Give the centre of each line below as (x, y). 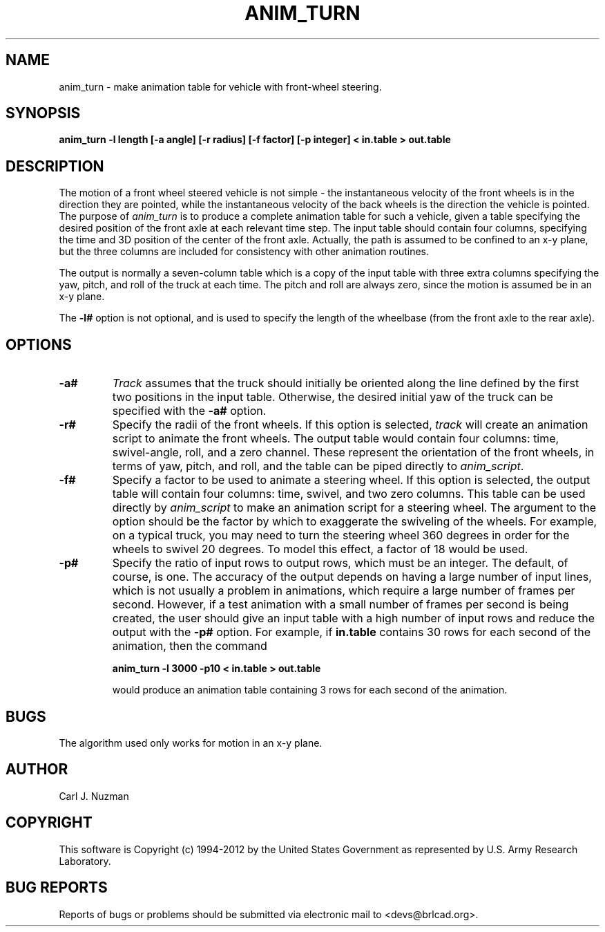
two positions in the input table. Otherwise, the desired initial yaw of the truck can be (333, 397)
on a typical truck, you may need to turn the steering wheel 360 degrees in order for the (341, 535)
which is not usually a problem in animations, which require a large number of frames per (344, 591)
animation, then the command (190, 646)
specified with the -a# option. (189, 411)
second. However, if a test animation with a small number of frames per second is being (340, 605)
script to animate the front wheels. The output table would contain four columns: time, (336, 439)
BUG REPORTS (57, 888)
